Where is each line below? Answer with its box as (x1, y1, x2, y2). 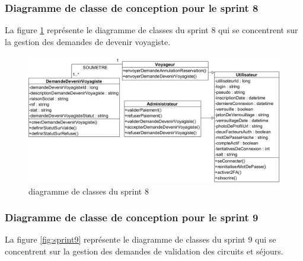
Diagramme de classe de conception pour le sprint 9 (5, 210, 259, 225)
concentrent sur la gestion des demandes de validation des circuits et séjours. (5, 245, 283, 257)
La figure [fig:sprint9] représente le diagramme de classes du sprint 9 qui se (5, 233, 276, 246)
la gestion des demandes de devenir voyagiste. (5, 35, 171, 47)
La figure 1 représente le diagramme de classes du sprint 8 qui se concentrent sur (5, 24, 298, 36)
